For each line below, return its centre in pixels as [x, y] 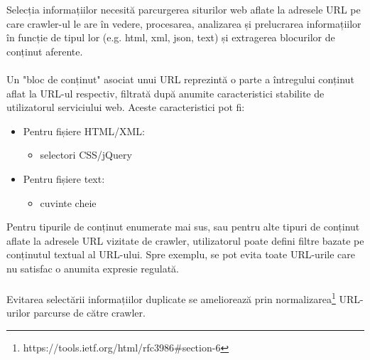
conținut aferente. [45, 51]
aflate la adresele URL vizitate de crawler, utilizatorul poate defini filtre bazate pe [185, 240]
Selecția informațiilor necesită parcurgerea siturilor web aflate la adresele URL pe [184, 9]
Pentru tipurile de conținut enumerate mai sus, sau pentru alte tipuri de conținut [183, 227]
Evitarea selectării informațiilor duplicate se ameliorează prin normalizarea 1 [171, 298]
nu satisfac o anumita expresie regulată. [93, 268]
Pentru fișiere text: [64, 178]
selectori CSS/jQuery [86, 155]
